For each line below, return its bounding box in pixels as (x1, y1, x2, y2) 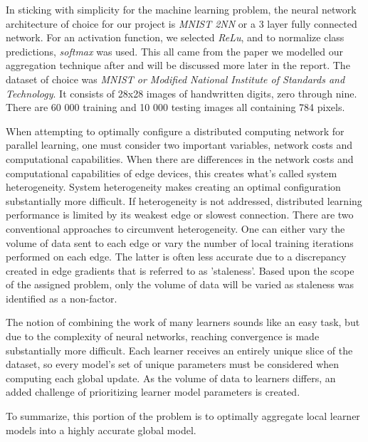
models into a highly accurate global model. (6, 422, 196, 437)
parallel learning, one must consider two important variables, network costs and (6, 137, 353, 152)
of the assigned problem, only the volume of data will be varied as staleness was (6, 277, 354, 292)
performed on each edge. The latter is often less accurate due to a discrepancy (6, 249, 347, 264)
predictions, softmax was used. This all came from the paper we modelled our (6, 43, 343, 58)
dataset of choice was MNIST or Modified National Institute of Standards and (6, 71, 345, 86)
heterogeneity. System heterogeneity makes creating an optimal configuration (6, 179, 341, 194)
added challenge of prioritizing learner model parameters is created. (6, 384, 300, 399)
